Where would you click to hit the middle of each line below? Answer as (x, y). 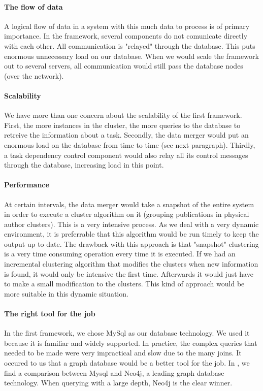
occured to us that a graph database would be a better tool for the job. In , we (127, 363)
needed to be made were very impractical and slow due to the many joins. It (123, 353)
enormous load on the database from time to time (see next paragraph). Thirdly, (130, 144)
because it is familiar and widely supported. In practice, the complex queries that (131, 343)
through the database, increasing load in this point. (84, 165)
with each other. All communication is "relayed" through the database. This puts (130, 45)
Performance (27, 185)
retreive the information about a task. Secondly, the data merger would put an (126, 135)
